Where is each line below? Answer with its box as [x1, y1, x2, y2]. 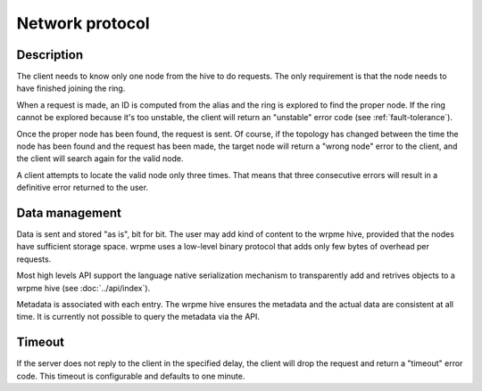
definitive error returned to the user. [16, 183, 149, 193]
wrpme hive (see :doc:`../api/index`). [16, 282, 151, 293]
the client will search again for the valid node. [16, 153, 184, 164]
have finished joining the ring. [16, 83, 126, 94]
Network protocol [16, 13, 151, 33]
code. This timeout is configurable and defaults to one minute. [16, 371, 245, 381]
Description [16, 47, 84, 62]
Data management [16, 206, 122, 220]
